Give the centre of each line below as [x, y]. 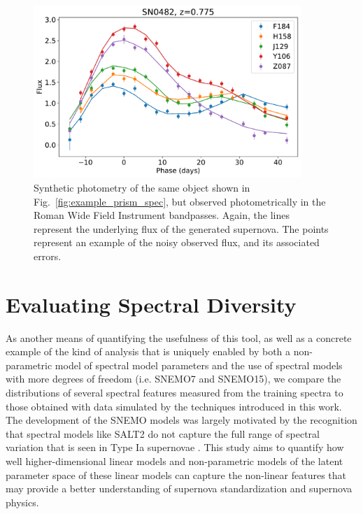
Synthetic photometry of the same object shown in [142, 187]
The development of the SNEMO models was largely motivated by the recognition [181, 420]
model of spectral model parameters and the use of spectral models [199, 365]
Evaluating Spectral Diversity [151, 304]
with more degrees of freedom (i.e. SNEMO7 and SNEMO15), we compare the [173, 379]
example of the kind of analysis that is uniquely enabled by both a [148, 351]
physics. [22, 502]
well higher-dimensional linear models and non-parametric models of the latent [175, 461]
